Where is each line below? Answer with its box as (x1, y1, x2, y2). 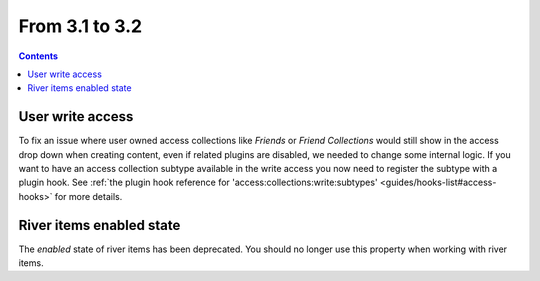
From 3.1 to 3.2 (18, 15, 143, 37)
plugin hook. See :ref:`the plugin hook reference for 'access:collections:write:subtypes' (18, 176, 379, 189)
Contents (18, 50, 59, 62)
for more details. (54, 190, 123, 202)
